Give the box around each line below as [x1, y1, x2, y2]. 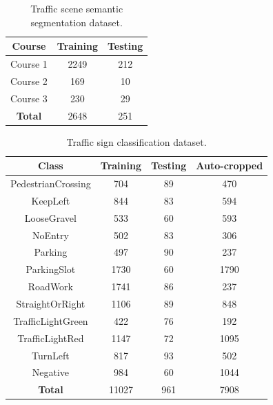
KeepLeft [31, 193, 70, 207]
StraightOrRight [16, 296, 85, 310]
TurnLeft [32, 348, 70, 362]
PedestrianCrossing [10, 176, 91, 191]
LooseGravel [24, 210, 77, 225]
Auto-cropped [196, 158, 263, 173]
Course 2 [10, 73, 48, 88]
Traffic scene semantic [30, 1, 123, 15]
